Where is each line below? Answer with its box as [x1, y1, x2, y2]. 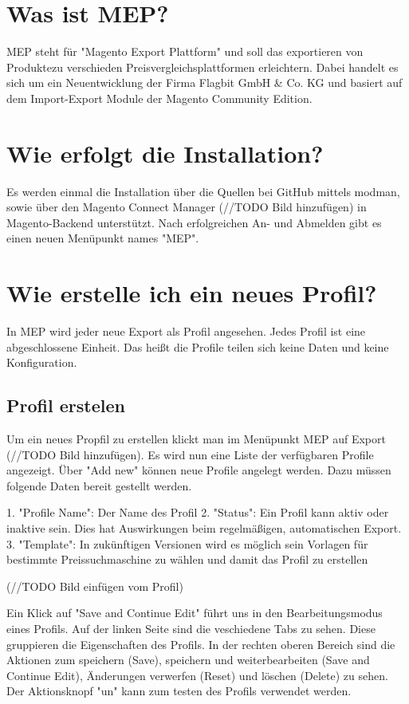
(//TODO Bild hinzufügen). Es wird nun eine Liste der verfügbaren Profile [6, 446, 374, 462]
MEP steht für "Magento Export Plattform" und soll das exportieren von [6, 43, 364, 60]
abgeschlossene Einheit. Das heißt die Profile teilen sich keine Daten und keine [6, 338, 389, 355]
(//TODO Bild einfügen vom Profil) [6, 577, 183, 594]
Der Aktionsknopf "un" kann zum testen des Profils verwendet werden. [6, 682, 352, 699]
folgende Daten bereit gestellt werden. [6, 477, 192, 494]
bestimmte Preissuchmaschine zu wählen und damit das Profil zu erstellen [6, 551, 368, 568]
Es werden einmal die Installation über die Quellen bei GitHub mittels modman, [6, 183, 400, 199]
